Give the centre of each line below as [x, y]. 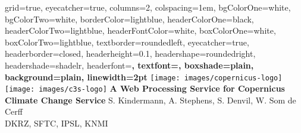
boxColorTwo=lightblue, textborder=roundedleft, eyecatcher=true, [127, 42]
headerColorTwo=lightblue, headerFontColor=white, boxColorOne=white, [140, 30]
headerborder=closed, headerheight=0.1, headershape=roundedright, [130, 53]
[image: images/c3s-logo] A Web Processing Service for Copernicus [145, 88]
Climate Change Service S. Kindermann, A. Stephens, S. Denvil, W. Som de [150, 100]
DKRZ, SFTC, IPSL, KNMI [57, 123]
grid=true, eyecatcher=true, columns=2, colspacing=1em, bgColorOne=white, [148, 7]
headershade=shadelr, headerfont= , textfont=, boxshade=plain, [129, 65]
